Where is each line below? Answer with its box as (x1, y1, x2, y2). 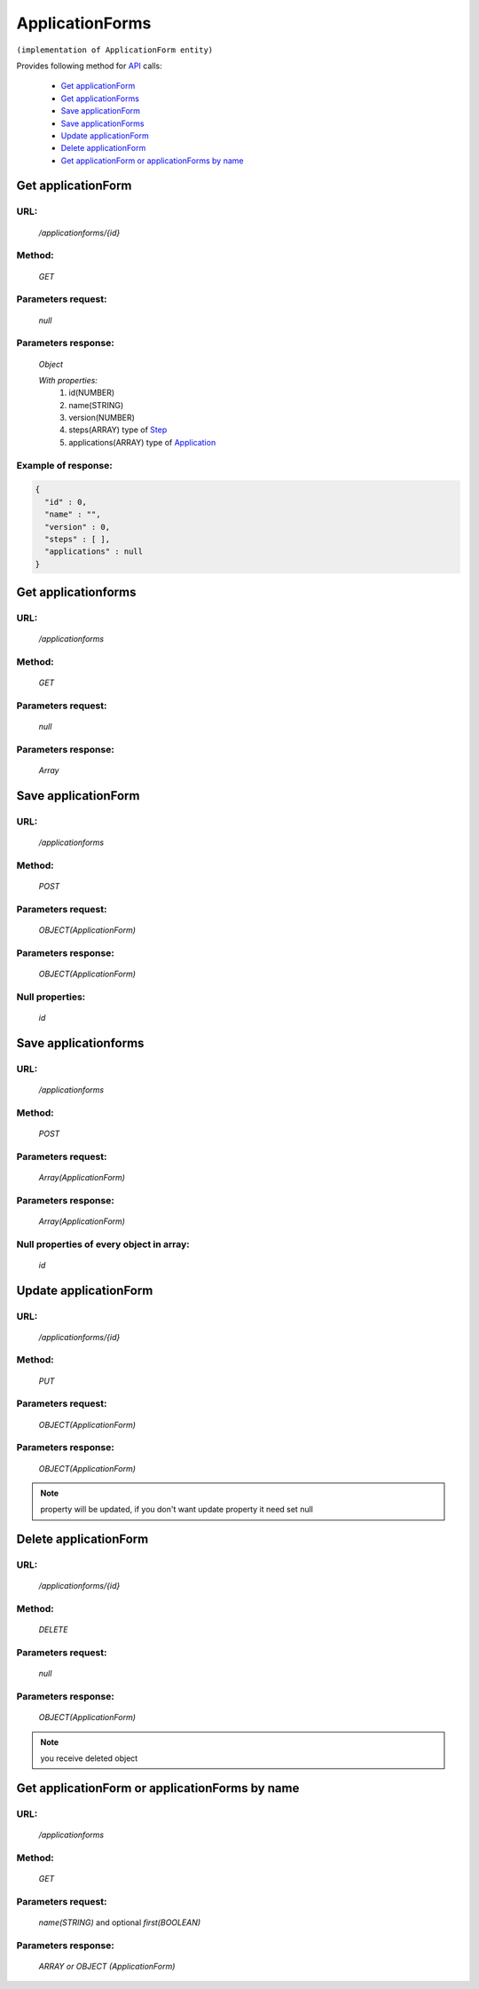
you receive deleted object (40, 1753, 138, 1764)
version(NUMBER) (68, 413, 135, 423)
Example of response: (16, 459, 113, 471)
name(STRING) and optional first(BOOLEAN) (38, 1917, 201, 1928)
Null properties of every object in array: (16, 1238, 190, 1251)
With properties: (38, 375, 98, 385)
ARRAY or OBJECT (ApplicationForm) (38, 1961, 176, 1971)
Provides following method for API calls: (16, 60, 163, 71)
